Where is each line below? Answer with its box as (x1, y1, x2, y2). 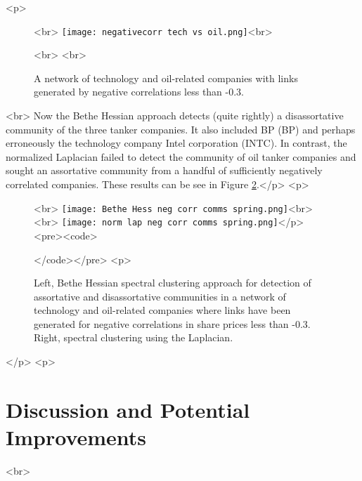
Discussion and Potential (6, 395, 250, 423)
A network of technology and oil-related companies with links (34, 70, 298, 85)
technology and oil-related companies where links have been (34, 303, 291, 317)
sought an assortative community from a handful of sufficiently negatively (6, 163, 323, 178)
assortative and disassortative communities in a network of (34, 289, 286, 303)
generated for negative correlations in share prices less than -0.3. (34, 316, 311, 331)
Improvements (6, 423, 147, 452)
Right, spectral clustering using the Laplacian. (34, 330, 233, 345)
